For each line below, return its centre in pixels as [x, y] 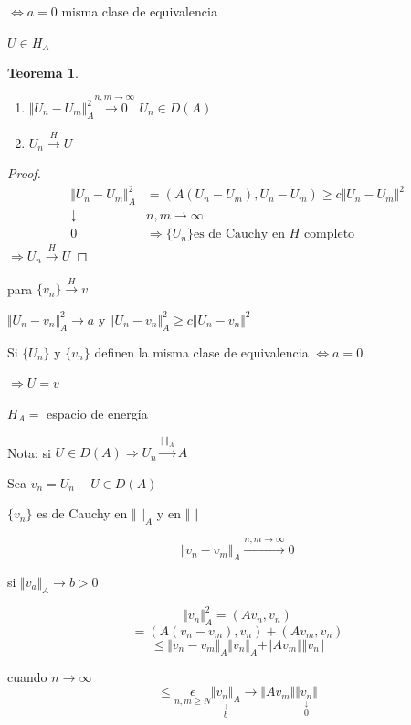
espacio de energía [97, 413]
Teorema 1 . [43, 73]
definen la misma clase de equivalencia [201, 352]
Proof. [24, 173]
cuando [27, 676]
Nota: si [29, 452]
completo [329, 235]
